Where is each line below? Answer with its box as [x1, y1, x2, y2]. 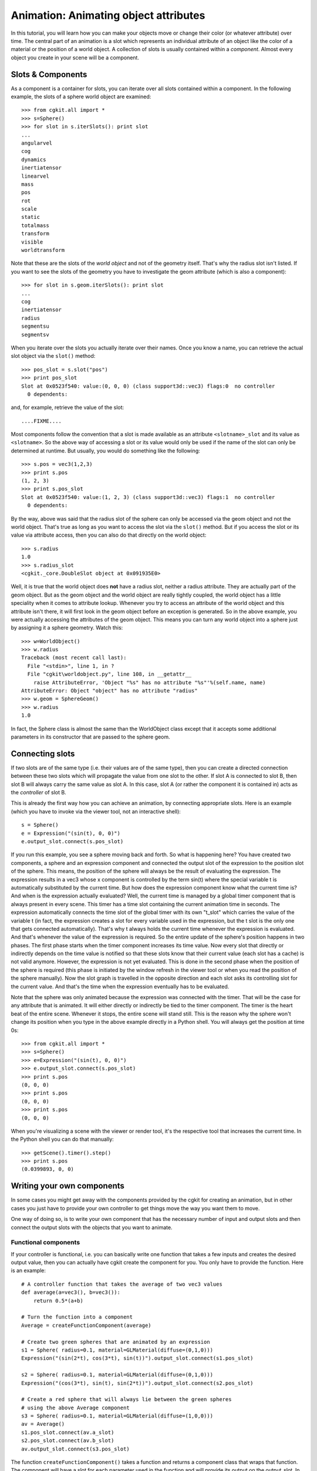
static [21, 214, 41, 221]
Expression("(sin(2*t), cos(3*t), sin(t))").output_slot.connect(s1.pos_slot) [21, 1355, 254, 1362]
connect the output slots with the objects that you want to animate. [11, 1224, 173, 1231]
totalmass [21, 222, 49, 229]
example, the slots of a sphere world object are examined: [11, 93, 151, 100]
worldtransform [21, 247, 65, 254]
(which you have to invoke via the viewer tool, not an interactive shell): [11, 808, 181, 815]
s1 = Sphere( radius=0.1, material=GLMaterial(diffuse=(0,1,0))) [21, 1346, 214, 1353]
